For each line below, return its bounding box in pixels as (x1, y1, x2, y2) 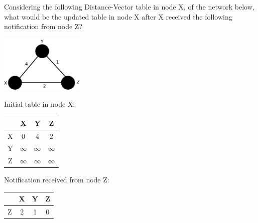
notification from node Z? (4, 21, 83, 32)
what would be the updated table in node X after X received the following (4, 11, 232, 22)
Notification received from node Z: (4, 174, 109, 185)
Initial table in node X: (4, 98, 75, 109)
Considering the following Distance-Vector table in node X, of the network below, (4, 2, 254, 12)
